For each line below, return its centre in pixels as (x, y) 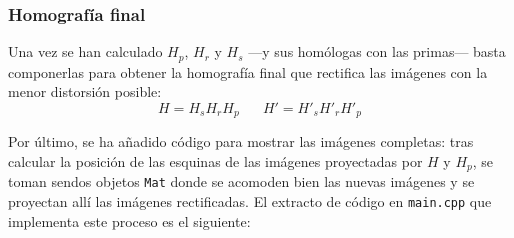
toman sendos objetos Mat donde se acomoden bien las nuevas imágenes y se (241, 181)
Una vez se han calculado (85, 51)
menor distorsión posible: (85, 91)
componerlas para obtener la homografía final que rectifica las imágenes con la (248, 71)
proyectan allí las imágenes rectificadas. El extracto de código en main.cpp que (250, 201)
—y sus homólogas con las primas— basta (377, 51)
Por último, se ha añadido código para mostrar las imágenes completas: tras (241, 141)
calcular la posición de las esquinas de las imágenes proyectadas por (215, 160)
